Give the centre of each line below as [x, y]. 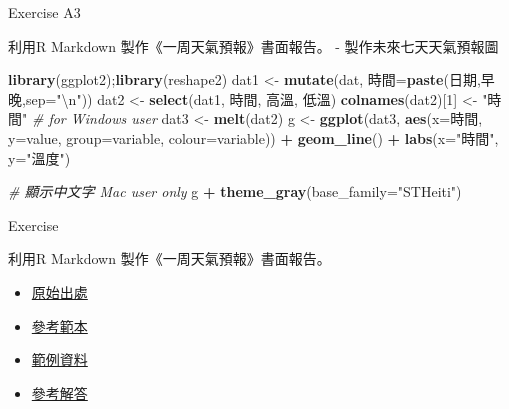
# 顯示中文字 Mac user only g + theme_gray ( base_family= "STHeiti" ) [235, 191]
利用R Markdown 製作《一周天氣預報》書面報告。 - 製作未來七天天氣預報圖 [253, 45]
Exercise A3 [44, 12]
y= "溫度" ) [39, 157]
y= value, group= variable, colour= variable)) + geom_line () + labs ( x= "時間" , [253, 137]
